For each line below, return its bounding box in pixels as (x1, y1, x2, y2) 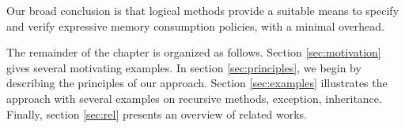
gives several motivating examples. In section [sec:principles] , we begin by (6, 59, 361, 75)
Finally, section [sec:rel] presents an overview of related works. (6, 105, 307, 122)
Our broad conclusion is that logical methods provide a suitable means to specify (6, 2, 399, 18)
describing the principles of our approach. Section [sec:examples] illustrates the (6, 75, 388, 91)
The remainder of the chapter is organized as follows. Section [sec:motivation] (6, 44, 381, 60)
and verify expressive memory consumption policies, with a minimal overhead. (6, 17, 385, 34)
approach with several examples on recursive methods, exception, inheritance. (6, 90, 382, 106)
